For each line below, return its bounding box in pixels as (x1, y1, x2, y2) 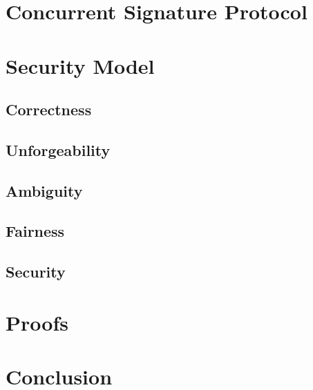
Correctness (6, 99, 92, 120)
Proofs (6, 308, 68, 336)
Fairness (6, 220, 65, 242)
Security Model (6, 51, 155, 79)
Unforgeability (6, 139, 111, 160)
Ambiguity (6, 179, 83, 201)
